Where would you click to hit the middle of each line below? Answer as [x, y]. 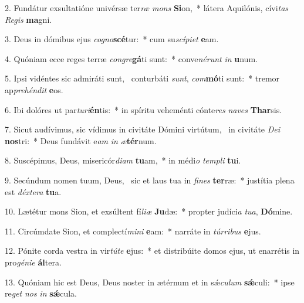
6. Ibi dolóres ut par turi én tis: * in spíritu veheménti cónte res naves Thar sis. [143, 109]
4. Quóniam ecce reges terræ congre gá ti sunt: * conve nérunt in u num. [131, 58]
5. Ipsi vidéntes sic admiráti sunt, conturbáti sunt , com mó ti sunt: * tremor [142, 78]
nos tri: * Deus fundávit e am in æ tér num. [81, 140]
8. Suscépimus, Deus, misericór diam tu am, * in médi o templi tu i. [123, 160]
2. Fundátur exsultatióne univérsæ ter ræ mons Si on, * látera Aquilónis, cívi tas [147, 8]
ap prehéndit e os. [34, 89]
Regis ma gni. [28, 19]
